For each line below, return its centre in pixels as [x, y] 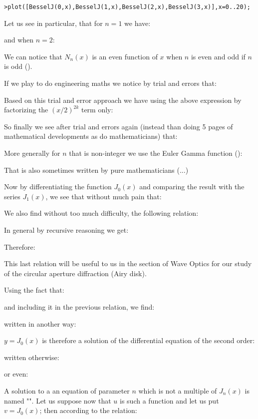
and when [19, 40]
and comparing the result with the [192, 187]
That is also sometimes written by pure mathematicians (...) [96, 170]
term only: [97, 110]
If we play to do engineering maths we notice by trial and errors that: [110, 83]
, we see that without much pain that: [104, 196]
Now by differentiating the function [58, 187]
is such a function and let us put [169, 400]
